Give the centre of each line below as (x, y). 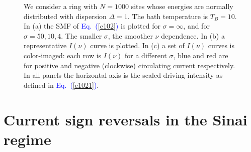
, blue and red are (201, 55)
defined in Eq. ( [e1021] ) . (61, 85)
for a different (146, 55)
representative (45, 45)
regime (27, 139)
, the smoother (130, 35)
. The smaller (81, 35)
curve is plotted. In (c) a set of (137, 45)
